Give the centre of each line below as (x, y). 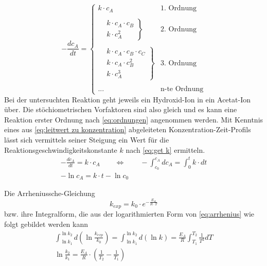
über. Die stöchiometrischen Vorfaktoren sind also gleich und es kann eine (121, 109)
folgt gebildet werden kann (46, 224)
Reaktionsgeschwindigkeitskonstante (61, 149)
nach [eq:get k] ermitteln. (165, 149)
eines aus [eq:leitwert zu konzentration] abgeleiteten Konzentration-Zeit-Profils (128, 129)
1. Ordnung (179, 8)
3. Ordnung (179, 63)
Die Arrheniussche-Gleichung (50, 193)
